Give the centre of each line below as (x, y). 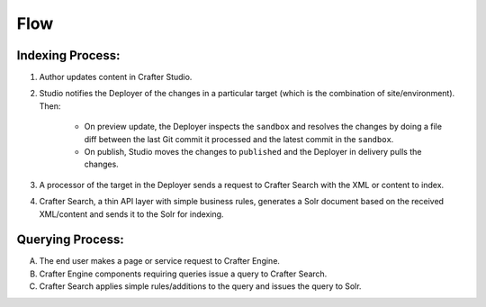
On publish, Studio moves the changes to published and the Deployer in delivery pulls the (253, 152)
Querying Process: (71, 240)
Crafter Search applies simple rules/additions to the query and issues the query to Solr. (200, 286)
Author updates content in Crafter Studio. (116, 77)
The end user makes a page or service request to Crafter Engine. (160, 261)
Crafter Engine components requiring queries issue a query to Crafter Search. (183, 274)
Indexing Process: (68, 55)
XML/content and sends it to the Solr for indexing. (131, 214)
